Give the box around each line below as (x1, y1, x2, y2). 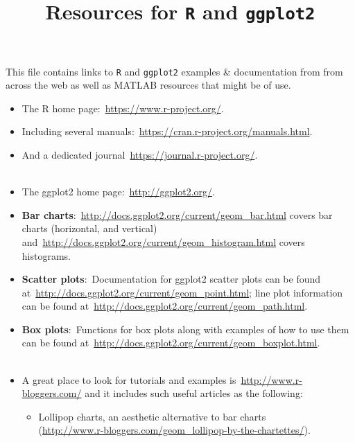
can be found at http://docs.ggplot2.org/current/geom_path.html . (21, 299, 308, 313)
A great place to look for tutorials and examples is (21, 372, 236, 387)
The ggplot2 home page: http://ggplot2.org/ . (21, 184, 215, 199)
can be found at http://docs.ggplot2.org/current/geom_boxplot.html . (21, 335, 320, 350)
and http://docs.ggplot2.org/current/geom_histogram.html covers (21, 234, 305, 249)
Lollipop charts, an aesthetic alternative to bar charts (38, 409, 266, 423)
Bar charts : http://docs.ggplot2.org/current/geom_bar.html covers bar (21, 207, 333, 222)
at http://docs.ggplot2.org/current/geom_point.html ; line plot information (21, 285, 343, 299)
